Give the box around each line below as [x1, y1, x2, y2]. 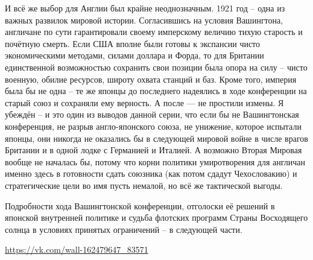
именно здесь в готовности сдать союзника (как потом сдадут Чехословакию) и [5, 167, 297, 180]
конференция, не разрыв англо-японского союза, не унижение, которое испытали [5, 119, 302, 132]
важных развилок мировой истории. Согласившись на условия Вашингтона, [5, 13, 283, 26]
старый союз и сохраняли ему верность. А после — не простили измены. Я [5, 96, 284, 109]
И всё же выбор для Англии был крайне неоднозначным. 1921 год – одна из [5, 2, 285, 14]
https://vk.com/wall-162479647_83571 [5, 243, 148, 256]
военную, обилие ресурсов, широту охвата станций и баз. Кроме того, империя [5, 72, 297, 85]
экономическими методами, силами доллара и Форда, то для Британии [5, 49, 264, 62]
